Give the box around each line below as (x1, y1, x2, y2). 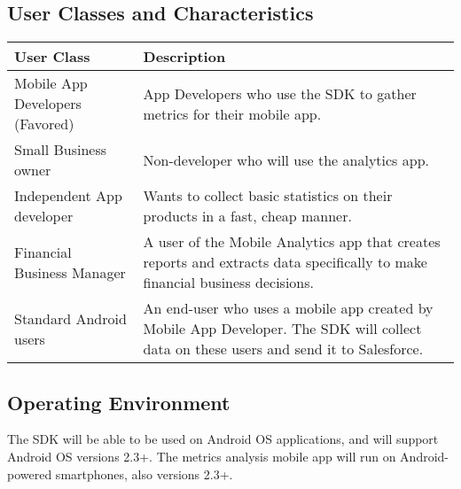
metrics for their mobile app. (143, 103, 322, 124)
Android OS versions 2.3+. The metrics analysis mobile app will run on (7, 447, 396, 465)
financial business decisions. (143, 272, 314, 293)
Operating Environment (7, 388, 230, 415)
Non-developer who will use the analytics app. (143, 149, 429, 170)
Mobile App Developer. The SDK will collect (143, 318, 422, 339)
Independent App (14, 185, 122, 206)
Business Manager (14, 261, 126, 283)
